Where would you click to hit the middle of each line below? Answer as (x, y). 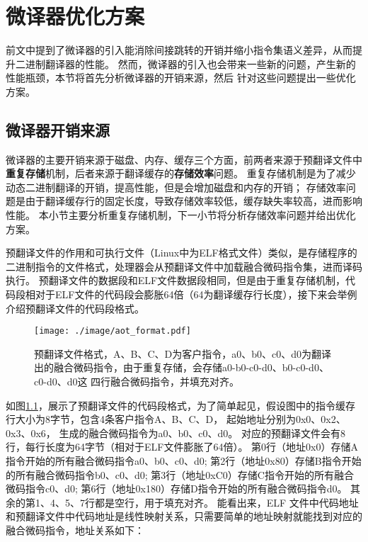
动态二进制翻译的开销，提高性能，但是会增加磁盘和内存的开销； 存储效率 (176, 187)
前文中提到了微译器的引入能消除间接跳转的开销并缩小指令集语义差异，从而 (179, 50)
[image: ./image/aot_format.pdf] (113, 331)
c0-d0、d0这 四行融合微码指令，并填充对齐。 (137, 382)
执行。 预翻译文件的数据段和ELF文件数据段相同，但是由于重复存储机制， (176, 280)
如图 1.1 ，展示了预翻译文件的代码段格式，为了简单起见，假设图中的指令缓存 (180, 405)
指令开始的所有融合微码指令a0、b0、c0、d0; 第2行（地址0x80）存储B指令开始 (184, 461)
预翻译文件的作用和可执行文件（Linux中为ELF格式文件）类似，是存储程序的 (182, 253)
